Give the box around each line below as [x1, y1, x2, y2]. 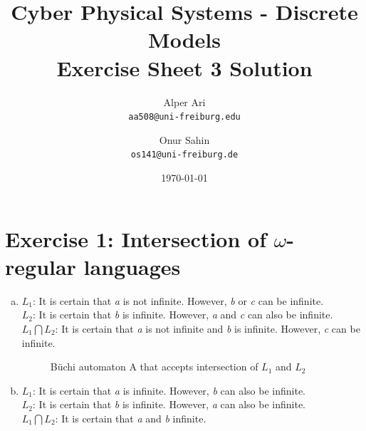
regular [5, 251, 76, 281]
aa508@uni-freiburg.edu [128, 112, 241, 123]
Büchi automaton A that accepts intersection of [50, 359, 258, 374]
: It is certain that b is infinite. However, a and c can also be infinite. [33, 307, 333, 322]
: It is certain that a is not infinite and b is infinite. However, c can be [55, 321, 360, 336]
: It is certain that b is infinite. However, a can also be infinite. [33, 397, 305, 412]
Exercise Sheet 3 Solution [56, 53, 313, 82]
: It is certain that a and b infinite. [55, 410, 206, 425]
